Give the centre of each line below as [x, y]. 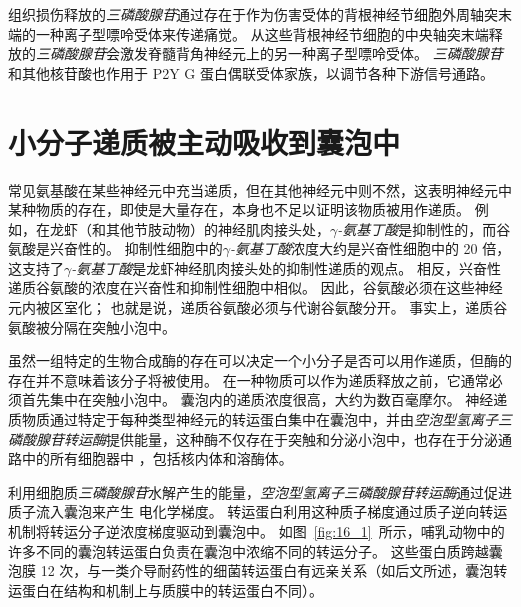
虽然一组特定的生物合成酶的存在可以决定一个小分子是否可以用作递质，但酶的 [260, 360]
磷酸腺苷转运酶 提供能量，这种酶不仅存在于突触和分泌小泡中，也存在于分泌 [253, 438]
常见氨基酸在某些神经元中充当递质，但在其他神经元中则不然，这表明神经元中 [260, 189]
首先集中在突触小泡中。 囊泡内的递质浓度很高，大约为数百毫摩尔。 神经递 [264, 399]
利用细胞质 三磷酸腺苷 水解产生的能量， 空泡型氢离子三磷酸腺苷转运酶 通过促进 [260, 491]
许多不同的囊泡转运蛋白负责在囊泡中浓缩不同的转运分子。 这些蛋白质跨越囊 [255, 550]
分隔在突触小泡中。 [112, 326]
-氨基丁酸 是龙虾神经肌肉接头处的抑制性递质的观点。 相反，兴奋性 [286, 267]
